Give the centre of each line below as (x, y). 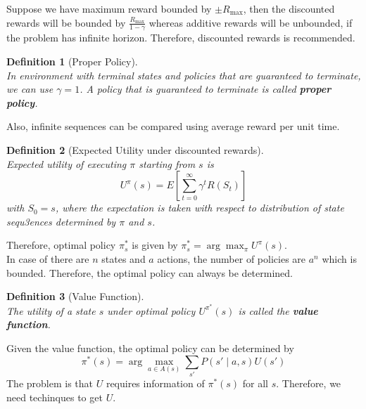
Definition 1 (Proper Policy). (72, 61)
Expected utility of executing (67, 163)
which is (339, 258)
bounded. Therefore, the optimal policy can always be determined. (150, 272)
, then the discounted (289, 8)
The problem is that (50, 383)
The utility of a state (51, 310)
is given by (155, 245)
